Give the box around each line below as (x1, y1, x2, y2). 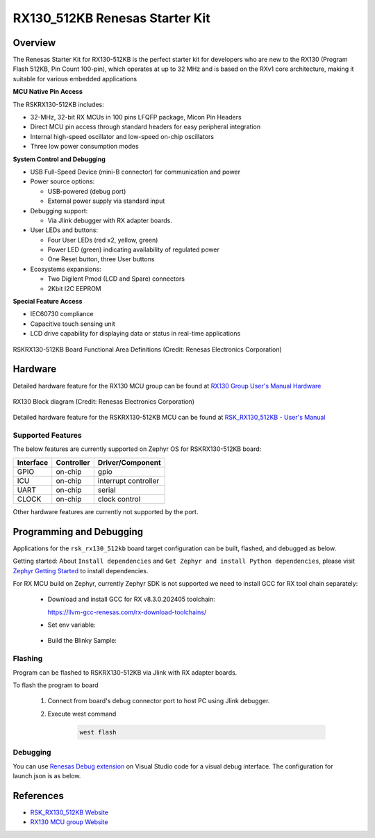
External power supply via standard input (47, 197, 165, 205)
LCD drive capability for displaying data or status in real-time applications (30, 329, 241, 338)
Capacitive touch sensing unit (30, 320, 115, 328)
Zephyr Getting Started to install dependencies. (12, 566, 149, 575)
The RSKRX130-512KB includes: (12, 100, 104, 108)
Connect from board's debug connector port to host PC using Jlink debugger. (47, 697, 270, 705)
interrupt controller (97, 476, 160, 486)
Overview (12, 37, 56, 49)
